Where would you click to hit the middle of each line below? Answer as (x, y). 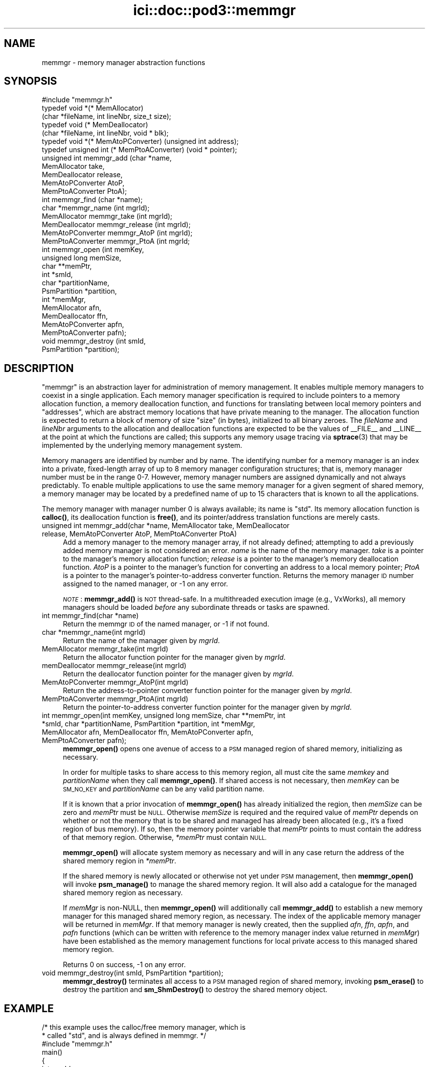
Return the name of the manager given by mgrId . (141, 641)
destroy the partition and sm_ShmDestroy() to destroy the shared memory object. (195, 990)
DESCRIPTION (39, 368)
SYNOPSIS (31, 81)
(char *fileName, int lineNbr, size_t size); (107, 116)
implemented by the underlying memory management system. (142, 445)
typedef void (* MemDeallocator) (95, 125)
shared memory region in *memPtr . (119, 861)
